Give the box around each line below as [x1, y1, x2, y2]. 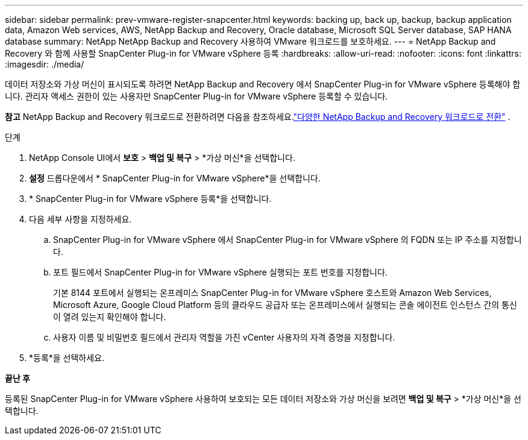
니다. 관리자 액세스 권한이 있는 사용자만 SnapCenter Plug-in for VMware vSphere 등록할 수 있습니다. [5, 91, 388, 101]
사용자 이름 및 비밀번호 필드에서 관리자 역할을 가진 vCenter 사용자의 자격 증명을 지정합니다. [53, 332, 395, 342]
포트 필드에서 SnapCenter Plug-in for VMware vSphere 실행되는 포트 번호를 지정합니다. [53, 267, 388, 277]
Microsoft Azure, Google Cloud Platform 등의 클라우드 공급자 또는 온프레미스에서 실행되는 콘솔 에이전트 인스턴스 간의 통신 [53, 300, 517, 310]
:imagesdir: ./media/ [5, 59, 84, 69]
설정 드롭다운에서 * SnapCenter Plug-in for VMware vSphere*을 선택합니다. [29, 173, 321, 183]
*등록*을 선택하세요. [29, 353, 105, 363]
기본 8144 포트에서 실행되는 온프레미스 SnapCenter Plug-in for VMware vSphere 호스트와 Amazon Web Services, [53, 288, 492, 298]
